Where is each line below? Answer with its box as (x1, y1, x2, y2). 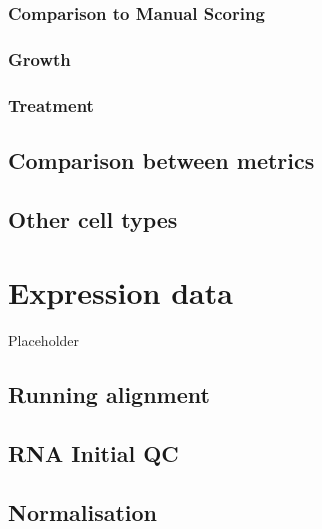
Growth (8, 46, 71, 71)
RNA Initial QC (8, 437, 179, 468)
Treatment (8, 92, 94, 117)
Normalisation (8, 496, 158, 527)
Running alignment (8, 379, 210, 410)
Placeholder (8, 330, 80, 351)
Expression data (8, 272, 233, 313)
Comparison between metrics (8, 144, 315, 175)
